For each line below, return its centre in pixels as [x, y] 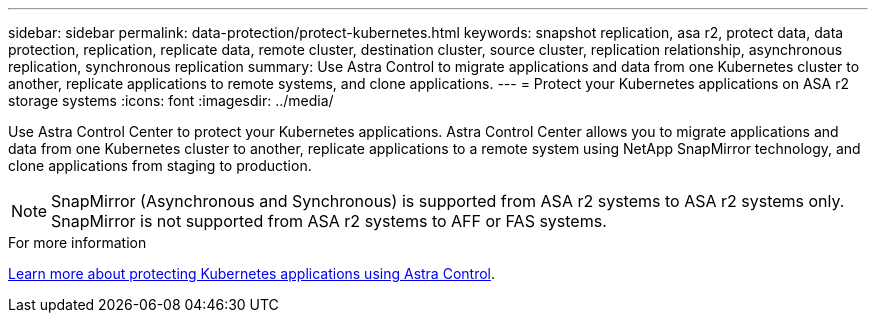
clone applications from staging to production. [160, 165]
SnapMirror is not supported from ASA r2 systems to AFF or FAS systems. [329, 221]
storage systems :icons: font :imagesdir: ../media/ [171, 100]
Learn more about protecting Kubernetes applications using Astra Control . [252, 273]
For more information [77, 242]
